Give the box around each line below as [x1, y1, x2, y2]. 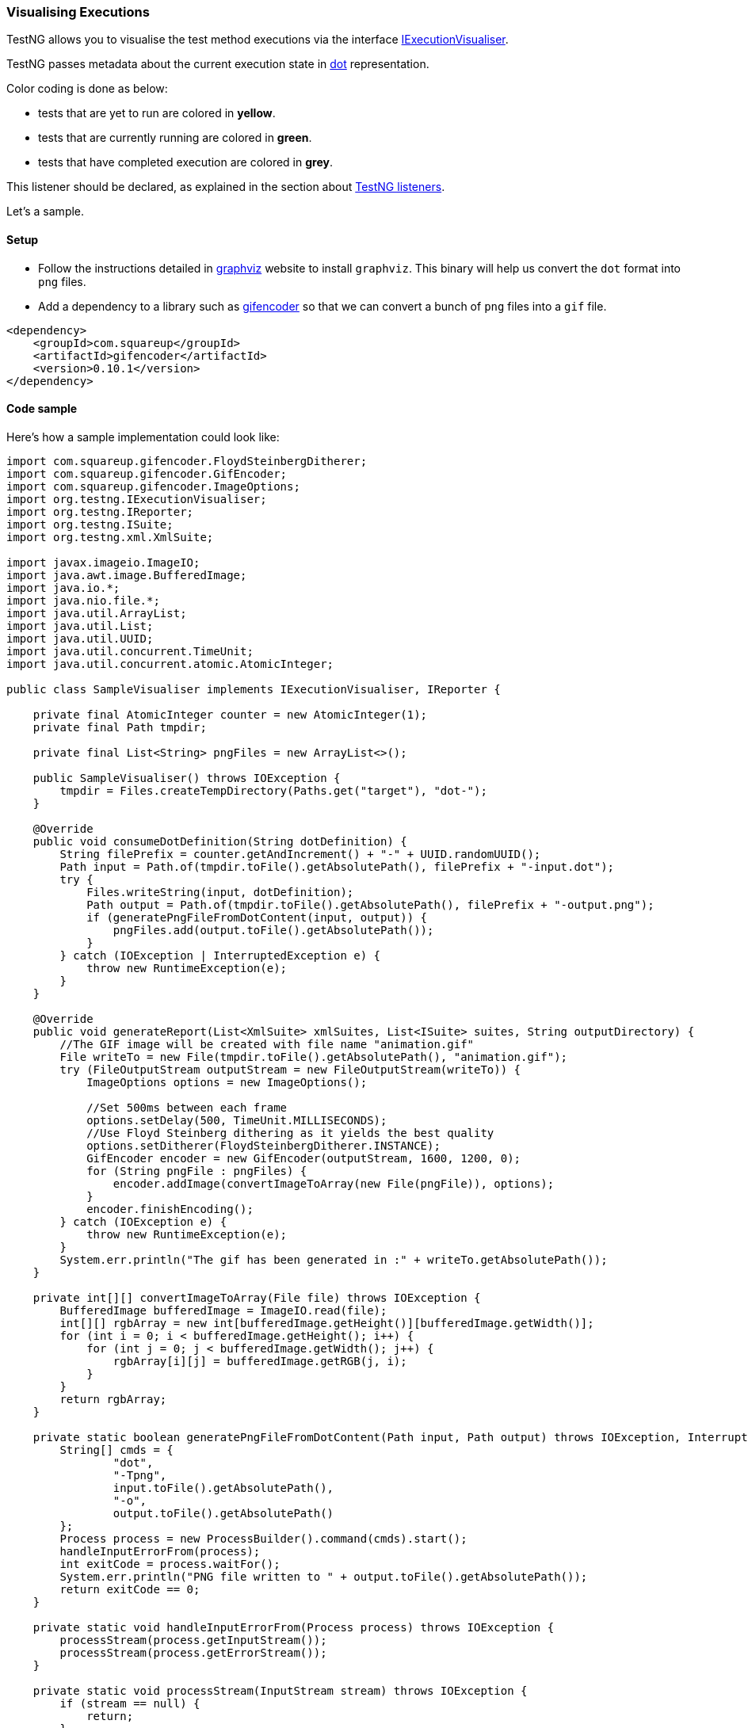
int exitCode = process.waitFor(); [59, 1557, 280, 1570]
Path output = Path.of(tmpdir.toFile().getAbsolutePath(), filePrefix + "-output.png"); [86, 898, 654, 911]
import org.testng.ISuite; [6, 517, 174, 531]
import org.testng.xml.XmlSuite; [6, 530, 214, 544]
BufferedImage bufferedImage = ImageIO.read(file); [59, 1303, 387, 1317]
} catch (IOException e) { [59, 1215, 227, 1228]
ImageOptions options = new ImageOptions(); [86, 1075, 368, 1089]
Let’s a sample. [6, 204, 85, 219]
